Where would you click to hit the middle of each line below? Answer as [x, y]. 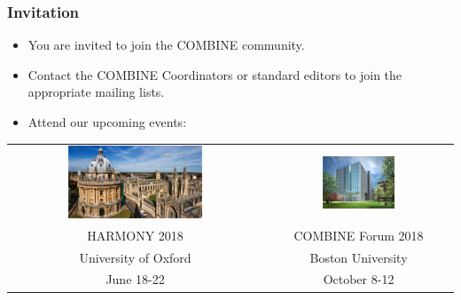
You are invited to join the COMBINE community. [166, 45]
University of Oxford [135, 257]
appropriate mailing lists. [96, 92]
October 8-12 [359, 279]
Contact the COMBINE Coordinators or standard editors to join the [215, 74]
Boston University [359, 257]
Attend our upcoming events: [107, 122]
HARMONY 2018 [135, 235]
